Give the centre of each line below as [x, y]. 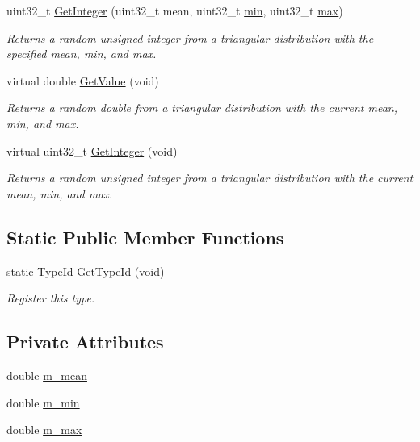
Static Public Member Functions [145, 237]
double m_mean [47, 375]
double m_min [43, 402]
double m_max [44, 429]
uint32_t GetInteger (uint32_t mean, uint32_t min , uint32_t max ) [175, 10]
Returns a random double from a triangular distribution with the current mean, [202, 108]
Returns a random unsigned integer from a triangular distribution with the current [210, 178]
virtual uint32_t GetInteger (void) [92, 150]
